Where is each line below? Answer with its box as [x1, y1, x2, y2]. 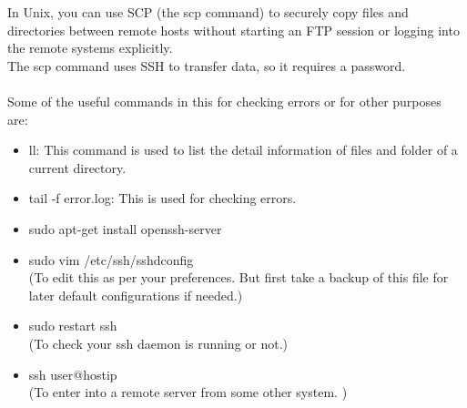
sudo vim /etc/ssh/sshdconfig [28, 250, 194, 269]
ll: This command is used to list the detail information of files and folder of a [28, 140, 458, 159]
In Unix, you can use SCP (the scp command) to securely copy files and [7, 3, 409, 21]
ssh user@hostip [28, 364, 117, 383]
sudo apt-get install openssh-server [28, 219, 222, 238]
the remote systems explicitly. [7, 38, 173, 57]
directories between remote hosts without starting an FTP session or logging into [7, 20, 460, 39]
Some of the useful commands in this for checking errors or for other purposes [7, 91, 442, 110]
